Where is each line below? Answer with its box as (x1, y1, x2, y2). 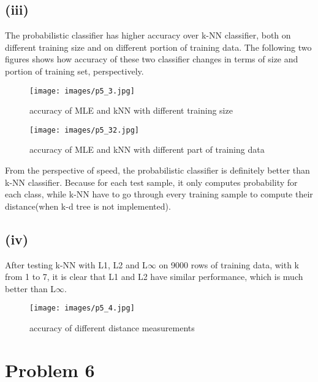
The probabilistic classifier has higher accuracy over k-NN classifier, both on (5, 29, 291, 42)
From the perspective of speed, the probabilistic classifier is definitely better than (5, 164, 310, 177)
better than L (5, 282, 56, 295)
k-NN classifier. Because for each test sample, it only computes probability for (5, 175, 298, 188)
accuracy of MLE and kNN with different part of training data (29, 143, 265, 156)
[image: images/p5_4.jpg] (29, 304, 135, 313)
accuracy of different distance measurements (29, 321, 195, 334)
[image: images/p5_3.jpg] (29, 86, 135, 95)
